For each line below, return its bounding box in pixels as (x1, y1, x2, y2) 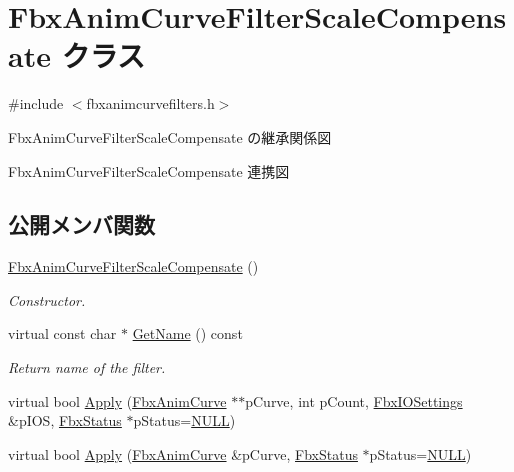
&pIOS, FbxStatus (8, 410, 122, 431)
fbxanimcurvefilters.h (86, 93, 215, 114)
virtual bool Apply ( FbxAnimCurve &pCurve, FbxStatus (8, 443, 358, 464)
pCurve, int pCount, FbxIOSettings (245, 390, 463, 411)
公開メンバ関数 (8, 209, 155, 240)
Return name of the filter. (8, 357, 166, 378)
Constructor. (8, 289, 86, 310)
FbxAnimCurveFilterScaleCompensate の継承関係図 (8, 126, 332, 147)
